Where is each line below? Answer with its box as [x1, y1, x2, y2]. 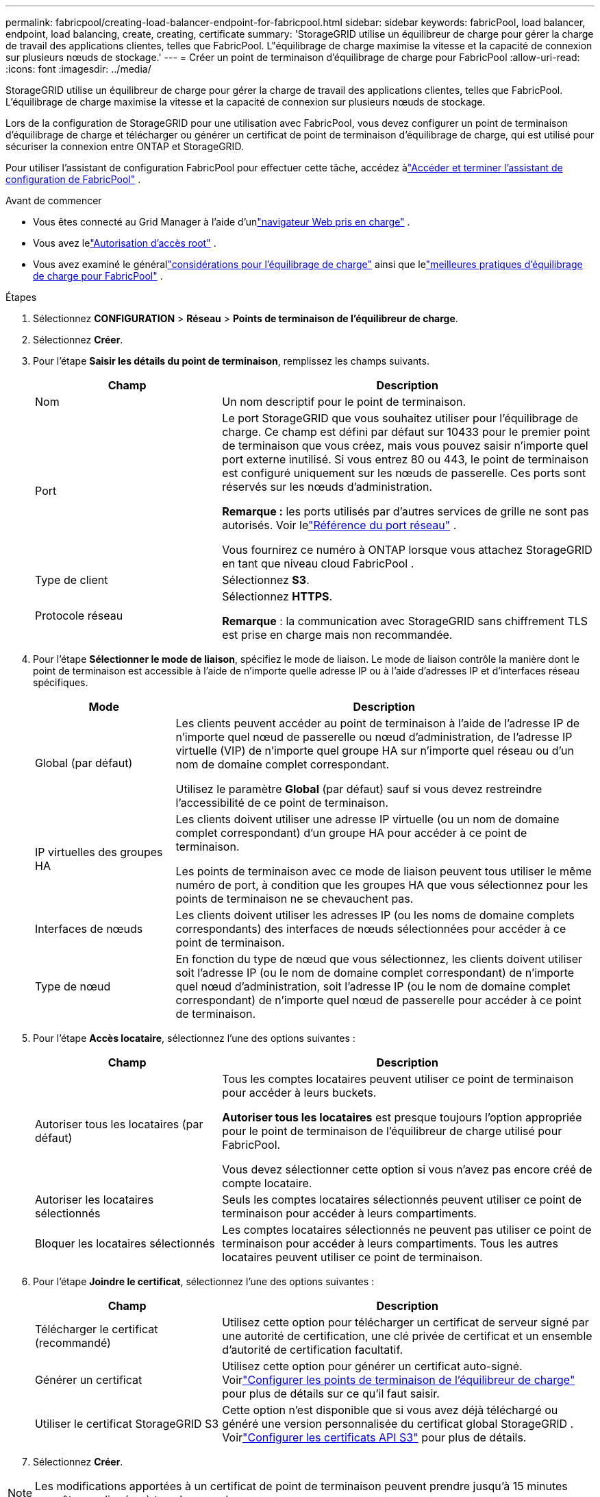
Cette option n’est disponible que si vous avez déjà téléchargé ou [222, 1403, 558, 1417]
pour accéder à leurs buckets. [222, 1086, 377, 1099]
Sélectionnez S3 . [222, 573, 310, 587]
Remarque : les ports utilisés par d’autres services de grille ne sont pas [222, 504, 589, 518]
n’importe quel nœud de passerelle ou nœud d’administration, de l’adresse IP [175, 730, 573, 744]
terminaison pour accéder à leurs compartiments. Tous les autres [222, 1237, 558, 1250]
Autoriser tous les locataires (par [35, 1117, 203, 1131]
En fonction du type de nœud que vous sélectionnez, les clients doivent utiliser [175, 952, 583, 966]
